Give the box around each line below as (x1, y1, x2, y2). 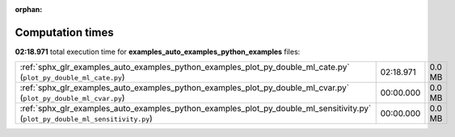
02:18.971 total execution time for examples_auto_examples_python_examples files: (15, 47, 301, 56)
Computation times (15, 25, 114, 39)
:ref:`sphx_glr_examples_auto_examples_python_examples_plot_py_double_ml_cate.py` (19, 61, 351, 73)
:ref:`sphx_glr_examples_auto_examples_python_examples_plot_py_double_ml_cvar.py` (19, 82, 350, 93)
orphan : (15, 5, 43, 14)
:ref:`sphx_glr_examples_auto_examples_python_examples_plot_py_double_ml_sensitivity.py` (19, 103, 372, 114)
